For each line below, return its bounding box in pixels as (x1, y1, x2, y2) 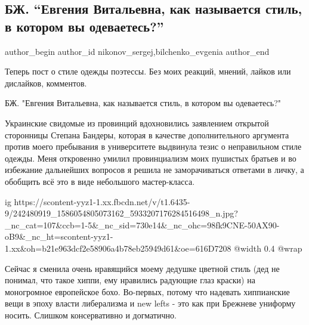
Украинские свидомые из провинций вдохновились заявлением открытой (5, 116, 269, 129)
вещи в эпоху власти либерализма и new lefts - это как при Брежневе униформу (5, 297, 296, 309)
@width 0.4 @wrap (234, 242, 302, 254)
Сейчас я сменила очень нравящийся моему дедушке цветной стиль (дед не (5, 262, 280, 274)
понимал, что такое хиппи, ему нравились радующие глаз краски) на (5, 274, 255, 286)
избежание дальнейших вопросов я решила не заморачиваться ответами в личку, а (5, 163, 304, 176)
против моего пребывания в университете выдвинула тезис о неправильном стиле (5, 140, 302, 153)
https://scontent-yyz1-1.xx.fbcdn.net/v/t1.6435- (14, 195, 190, 208)
